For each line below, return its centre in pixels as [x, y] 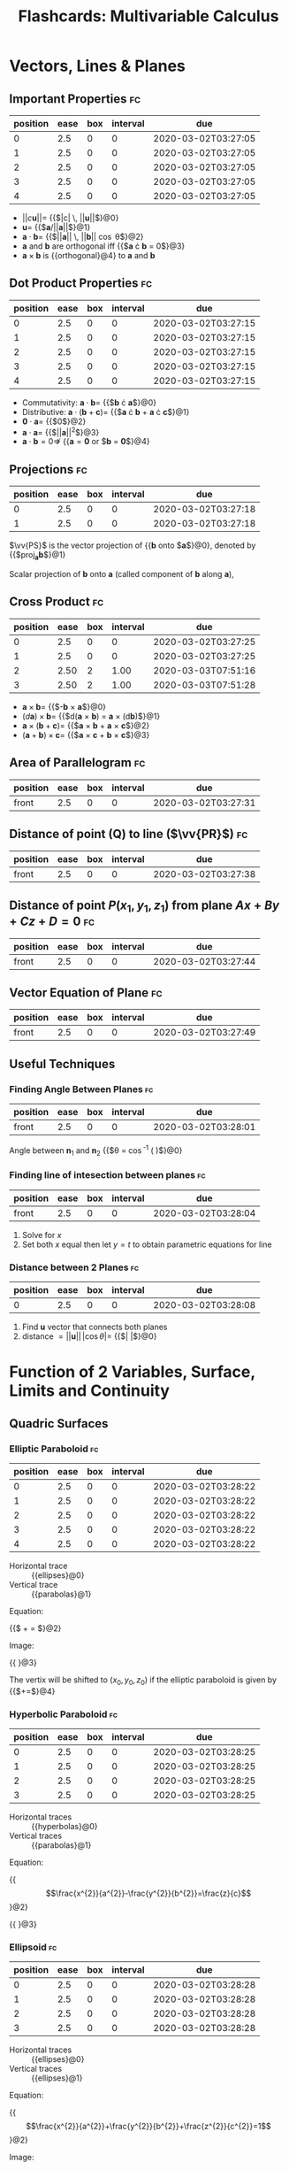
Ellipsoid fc [33, 1947]
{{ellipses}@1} [57, 2078]
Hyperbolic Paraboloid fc [63, 1714]
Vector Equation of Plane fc [86, 993]
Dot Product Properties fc [81, 284]
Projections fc [49, 469]
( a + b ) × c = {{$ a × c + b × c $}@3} [86, 735]
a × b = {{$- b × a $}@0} [64, 706]
